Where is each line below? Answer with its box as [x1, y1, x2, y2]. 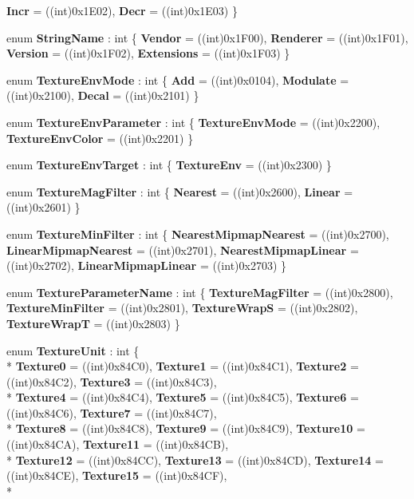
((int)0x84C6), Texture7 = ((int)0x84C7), [6, 404, 217, 421]
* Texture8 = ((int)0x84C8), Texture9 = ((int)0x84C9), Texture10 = [6, 420, 365, 437]
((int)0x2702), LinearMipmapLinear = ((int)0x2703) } [6, 257, 287, 274]
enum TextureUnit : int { [6, 342, 140, 358]
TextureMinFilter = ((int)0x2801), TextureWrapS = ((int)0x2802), [6, 299, 358, 316]
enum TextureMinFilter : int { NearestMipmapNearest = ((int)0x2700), [6, 225, 389, 242]
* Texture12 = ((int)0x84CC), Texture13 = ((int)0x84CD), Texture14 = [6, 451, 384, 468]
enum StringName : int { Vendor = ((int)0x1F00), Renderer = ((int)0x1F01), [6, 29, 408, 46]
